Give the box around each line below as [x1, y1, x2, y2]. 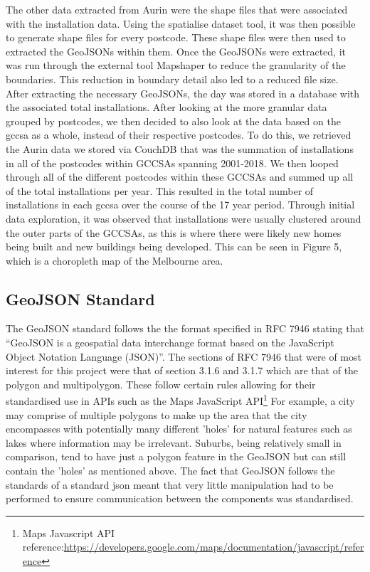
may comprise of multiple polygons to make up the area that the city [6, 407, 307, 422]
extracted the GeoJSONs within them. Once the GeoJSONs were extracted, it [6, 43, 346, 58]
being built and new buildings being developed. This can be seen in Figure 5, [6, 239, 342, 254]
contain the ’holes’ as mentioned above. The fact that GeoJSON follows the [6, 463, 335, 478]
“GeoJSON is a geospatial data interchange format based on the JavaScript [6, 335, 334, 350]
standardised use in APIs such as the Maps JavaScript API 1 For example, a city [6, 391, 355, 408]
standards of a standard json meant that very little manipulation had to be [6, 477, 334, 492]
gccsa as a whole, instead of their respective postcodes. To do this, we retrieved [6, 127, 351, 142]
